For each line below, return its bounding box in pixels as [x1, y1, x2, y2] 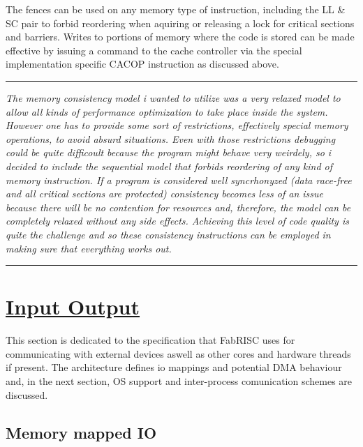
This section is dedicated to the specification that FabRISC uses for [6, 333, 295, 347]
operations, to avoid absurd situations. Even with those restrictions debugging [6, 131, 336, 146]
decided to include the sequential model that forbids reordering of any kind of [6, 158, 333, 173]
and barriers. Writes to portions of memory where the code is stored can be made [6, 29, 355, 44]
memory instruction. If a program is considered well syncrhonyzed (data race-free [6, 172, 352, 187]
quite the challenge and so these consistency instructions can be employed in [6, 227, 331, 241]
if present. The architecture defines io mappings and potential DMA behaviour [6, 360, 342, 374]
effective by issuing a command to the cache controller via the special [6, 43, 302, 57]
